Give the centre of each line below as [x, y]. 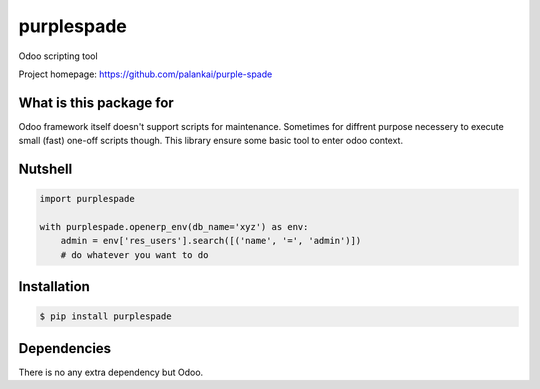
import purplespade [87, 199]
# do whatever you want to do [134, 254]
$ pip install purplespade [105, 316]
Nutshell [45, 169]
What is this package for [96, 102]
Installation [54, 286]
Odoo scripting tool [58, 56]
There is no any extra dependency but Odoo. [111, 372]
